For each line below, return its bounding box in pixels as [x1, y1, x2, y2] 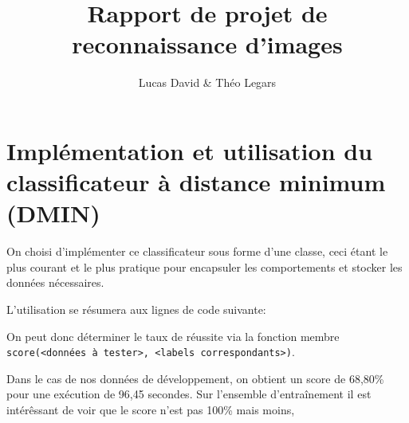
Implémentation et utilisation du [6, 134, 373, 166]
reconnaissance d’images [72, 28, 343, 61]
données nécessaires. [6, 274, 104, 291]
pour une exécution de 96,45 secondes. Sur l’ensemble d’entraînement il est [6, 386, 372, 402]
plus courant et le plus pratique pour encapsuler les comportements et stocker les [6, 258, 403, 275]
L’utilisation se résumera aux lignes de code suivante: [6, 301, 266, 317]
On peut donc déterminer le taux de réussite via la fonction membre [6, 327, 340, 344]
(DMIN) [6, 197, 100, 229]
